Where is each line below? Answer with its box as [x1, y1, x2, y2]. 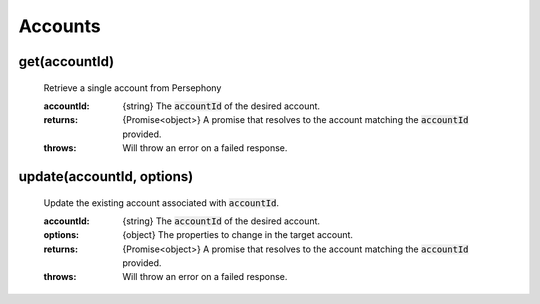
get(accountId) [18, 53, 115, 70]
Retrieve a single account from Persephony [43, 81, 222, 94]
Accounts [18, 15, 101, 37]
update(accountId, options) [18, 168, 194, 185]
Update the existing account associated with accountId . [43, 196, 280, 209]
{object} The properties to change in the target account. [122, 229, 354, 241]
